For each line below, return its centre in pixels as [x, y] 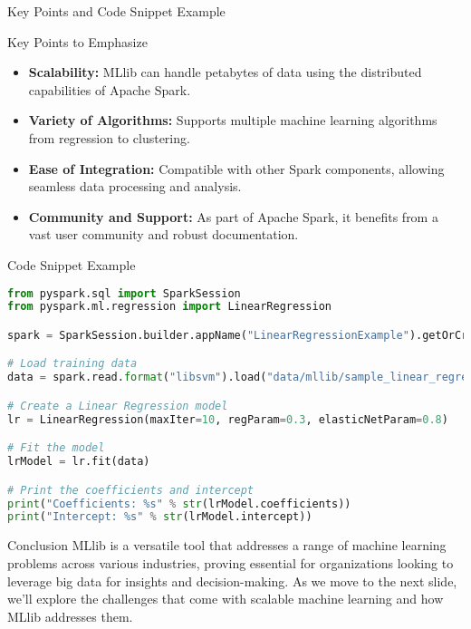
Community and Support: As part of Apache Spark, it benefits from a [233, 216]
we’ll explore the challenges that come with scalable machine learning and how [226, 599]
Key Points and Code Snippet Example [116, 11]
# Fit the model [56, 448]
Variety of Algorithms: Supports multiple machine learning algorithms [233, 120]
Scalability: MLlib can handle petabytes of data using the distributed [225, 72]
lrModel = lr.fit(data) [79, 462]
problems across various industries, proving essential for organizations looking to [231, 562]
